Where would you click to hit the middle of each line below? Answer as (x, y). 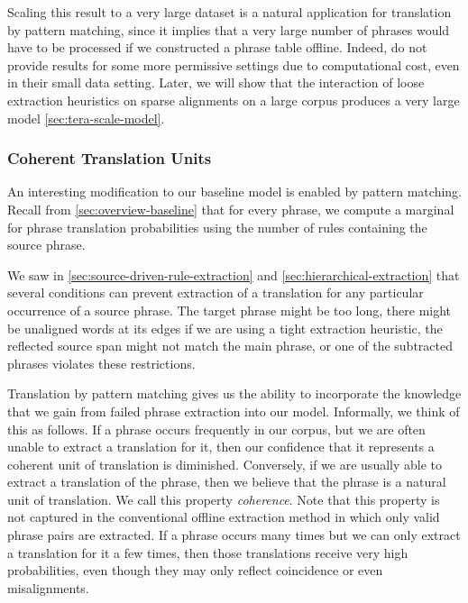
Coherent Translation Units (110, 158)
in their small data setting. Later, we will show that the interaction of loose (216, 82)
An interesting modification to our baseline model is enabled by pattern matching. (234, 192)
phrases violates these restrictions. (101, 363)
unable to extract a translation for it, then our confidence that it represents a (221, 447)
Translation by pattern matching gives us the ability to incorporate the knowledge (234, 393)
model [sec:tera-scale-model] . (86, 118)
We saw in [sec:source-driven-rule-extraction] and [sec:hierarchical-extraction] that (234, 274)
